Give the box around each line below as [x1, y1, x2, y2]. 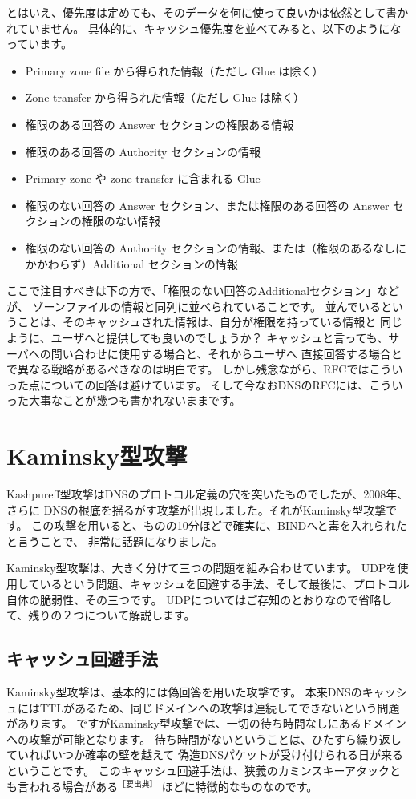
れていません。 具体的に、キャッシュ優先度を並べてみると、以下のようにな [6, 19, 402, 36]
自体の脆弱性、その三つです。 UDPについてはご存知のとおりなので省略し [6, 591, 393, 607]
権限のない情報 [81, 212, 160, 229]
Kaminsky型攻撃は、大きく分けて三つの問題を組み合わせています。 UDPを [6, 559, 398, 576]
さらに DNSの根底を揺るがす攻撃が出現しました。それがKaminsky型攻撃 [6, 501, 386, 518]
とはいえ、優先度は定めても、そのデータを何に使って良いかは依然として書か [6, 4, 409, 20]
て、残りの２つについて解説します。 [6, 607, 196, 623]
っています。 [6, 35, 72, 52]
